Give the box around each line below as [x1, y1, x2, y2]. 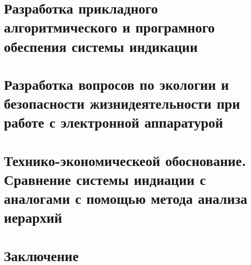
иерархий [4, 207, 62, 227]
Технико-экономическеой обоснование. [4, 150, 246, 170]
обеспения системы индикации [4, 36, 198, 56]
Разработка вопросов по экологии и [4, 74, 229, 94]
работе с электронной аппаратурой [4, 112, 223, 132]
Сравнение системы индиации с [4, 169, 206, 189]
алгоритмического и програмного [4, 17, 215, 37]
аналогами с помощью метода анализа [4, 188, 248, 208]
